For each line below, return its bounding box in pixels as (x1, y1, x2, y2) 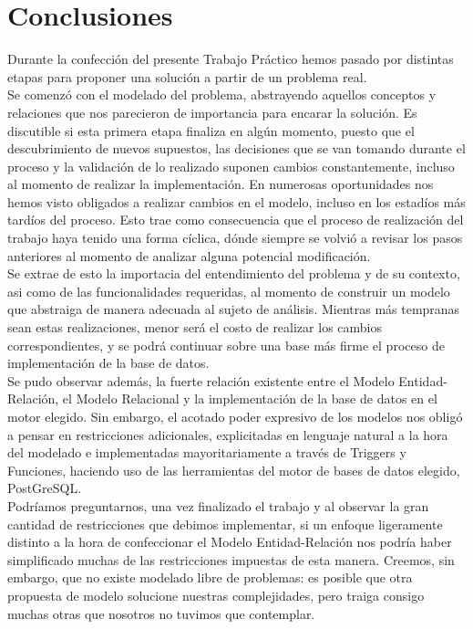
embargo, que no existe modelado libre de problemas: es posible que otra (7, 568, 413, 587)
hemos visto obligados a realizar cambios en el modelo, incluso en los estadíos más (7, 192, 466, 211)
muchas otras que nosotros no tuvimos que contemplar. (7, 603, 315, 623)
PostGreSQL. (7, 478, 82, 498)
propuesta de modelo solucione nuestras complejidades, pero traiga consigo (7, 585, 425, 604)
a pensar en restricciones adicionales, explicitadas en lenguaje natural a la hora (7, 425, 448, 444)
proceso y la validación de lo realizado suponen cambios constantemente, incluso (7, 156, 455, 175)
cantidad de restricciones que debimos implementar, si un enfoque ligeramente (7, 514, 443, 533)
